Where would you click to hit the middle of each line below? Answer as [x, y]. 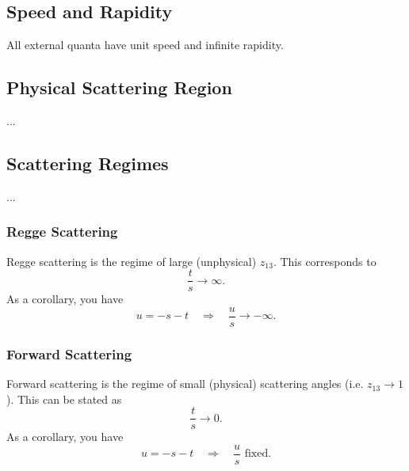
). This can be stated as [64, 399]
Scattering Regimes [88, 163]
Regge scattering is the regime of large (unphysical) [132, 261]
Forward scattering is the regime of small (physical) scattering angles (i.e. [185, 384]
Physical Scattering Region [119, 87]
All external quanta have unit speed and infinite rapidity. [145, 45]
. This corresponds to [325, 261]
